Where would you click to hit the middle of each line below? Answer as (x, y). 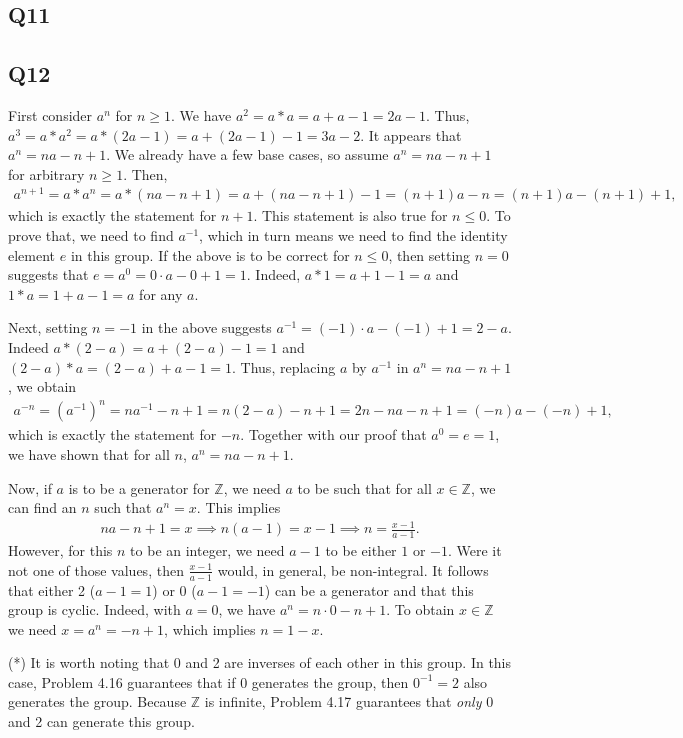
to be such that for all (364, 487)
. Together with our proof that (333, 434)
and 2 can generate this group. (101, 721)
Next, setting (48, 327)
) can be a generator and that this (369, 589)
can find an (42, 507)
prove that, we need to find (91, 235)
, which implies (210, 628)
